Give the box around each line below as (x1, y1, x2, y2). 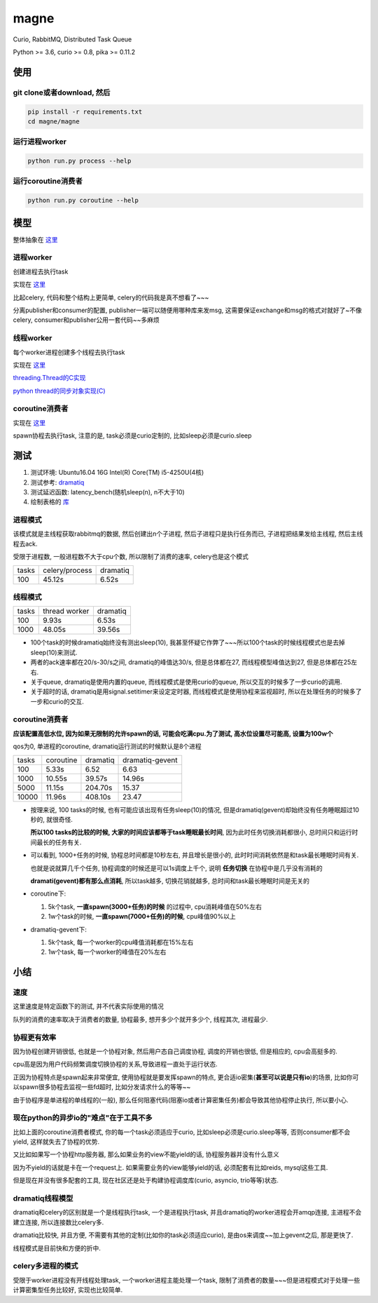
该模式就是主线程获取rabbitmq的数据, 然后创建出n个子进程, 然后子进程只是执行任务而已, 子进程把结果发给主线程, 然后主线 (13, 529, 363, 538)
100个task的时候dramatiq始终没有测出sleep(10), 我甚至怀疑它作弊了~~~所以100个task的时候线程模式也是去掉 (30, 638, 346, 647)
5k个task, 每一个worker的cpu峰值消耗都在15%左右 (48, 938, 194, 946)
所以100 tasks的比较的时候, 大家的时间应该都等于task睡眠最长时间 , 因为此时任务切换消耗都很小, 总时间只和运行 (30, 828, 353, 837)
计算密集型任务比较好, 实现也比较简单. (13, 1285, 123, 1294)
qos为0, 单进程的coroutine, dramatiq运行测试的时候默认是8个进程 (13, 742, 202, 750)
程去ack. (13, 539, 38, 548)
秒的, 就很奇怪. (30, 816, 73, 824)
